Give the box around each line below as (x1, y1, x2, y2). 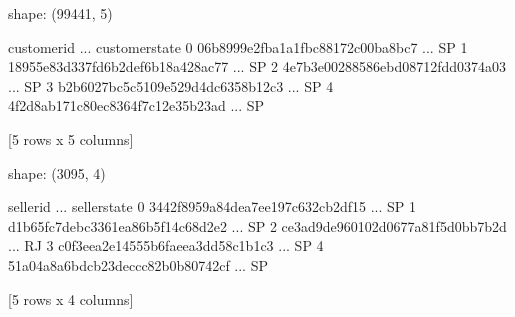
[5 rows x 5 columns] (8, 128, 134, 149)
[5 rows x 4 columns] (8, 288, 134, 309)
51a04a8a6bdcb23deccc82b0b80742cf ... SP (8, 254, 268, 275)
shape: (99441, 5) (8, 3, 113, 23)
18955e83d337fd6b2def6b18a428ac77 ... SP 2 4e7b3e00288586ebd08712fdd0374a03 (8, 56, 507, 77)
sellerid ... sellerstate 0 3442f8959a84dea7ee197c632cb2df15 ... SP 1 (8, 196, 417, 217)
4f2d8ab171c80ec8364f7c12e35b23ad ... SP (8, 95, 265, 116)
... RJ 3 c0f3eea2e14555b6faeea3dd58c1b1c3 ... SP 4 (8, 235, 324, 256)
